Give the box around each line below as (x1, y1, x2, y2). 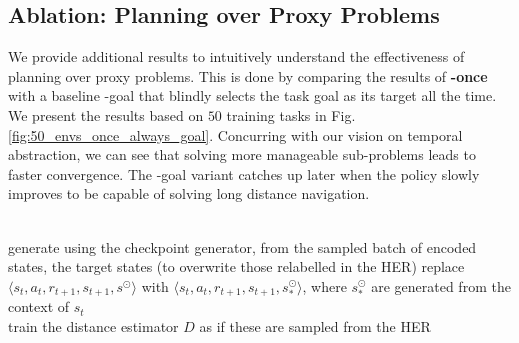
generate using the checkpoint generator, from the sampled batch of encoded (8, 236, 477, 257)
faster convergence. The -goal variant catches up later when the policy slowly (8, 163, 480, 184)
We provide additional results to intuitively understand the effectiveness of (8, 46, 465, 67)
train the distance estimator (8, 315, 179, 336)
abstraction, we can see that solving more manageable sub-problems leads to (8, 144, 476, 165)
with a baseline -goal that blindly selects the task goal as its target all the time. (8, 85, 497, 106)
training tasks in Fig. (226, 104, 356, 125)
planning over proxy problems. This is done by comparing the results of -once (8, 65, 488, 86)
